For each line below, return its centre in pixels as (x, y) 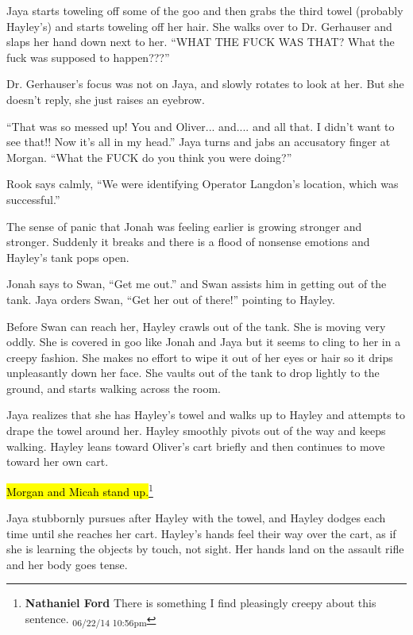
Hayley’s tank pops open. (68, 257)
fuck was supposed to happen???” (88, 57)
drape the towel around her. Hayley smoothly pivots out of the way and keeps (196, 431)
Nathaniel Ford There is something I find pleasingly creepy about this (201, 603)
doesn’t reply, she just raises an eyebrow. (106, 99)
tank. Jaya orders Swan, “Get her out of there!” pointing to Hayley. (171, 299)
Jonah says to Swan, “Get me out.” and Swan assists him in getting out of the (197, 284)
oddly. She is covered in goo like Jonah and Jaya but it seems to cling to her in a (204, 342)
